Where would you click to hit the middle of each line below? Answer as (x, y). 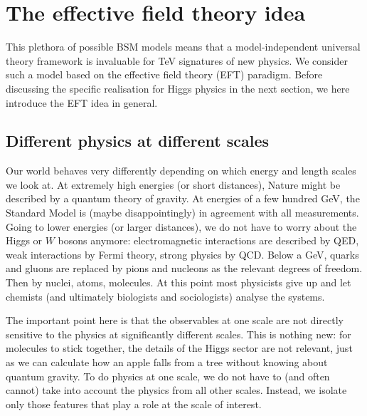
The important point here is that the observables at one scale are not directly (175, 320)
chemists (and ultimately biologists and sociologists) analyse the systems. (165, 296)
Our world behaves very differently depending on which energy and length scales (181, 171)
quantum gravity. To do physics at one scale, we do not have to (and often (168, 376)
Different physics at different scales (137, 141)
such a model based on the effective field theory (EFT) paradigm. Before (164, 74)
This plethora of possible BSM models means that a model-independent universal (183, 47)
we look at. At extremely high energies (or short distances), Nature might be (173, 184)
